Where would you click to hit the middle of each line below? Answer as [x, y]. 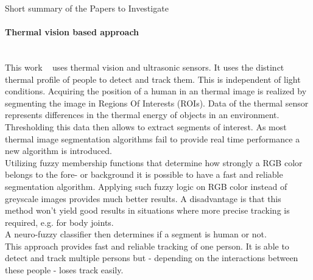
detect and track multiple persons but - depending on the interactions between [152, 258]
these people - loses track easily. [64, 270]
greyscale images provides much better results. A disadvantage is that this [143, 198]
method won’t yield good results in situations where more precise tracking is [147, 210]
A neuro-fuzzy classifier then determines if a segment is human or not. [136, 234]
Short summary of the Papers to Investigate [87, 8]
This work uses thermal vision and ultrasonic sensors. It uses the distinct [145, 67]
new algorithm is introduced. [58, 151]
